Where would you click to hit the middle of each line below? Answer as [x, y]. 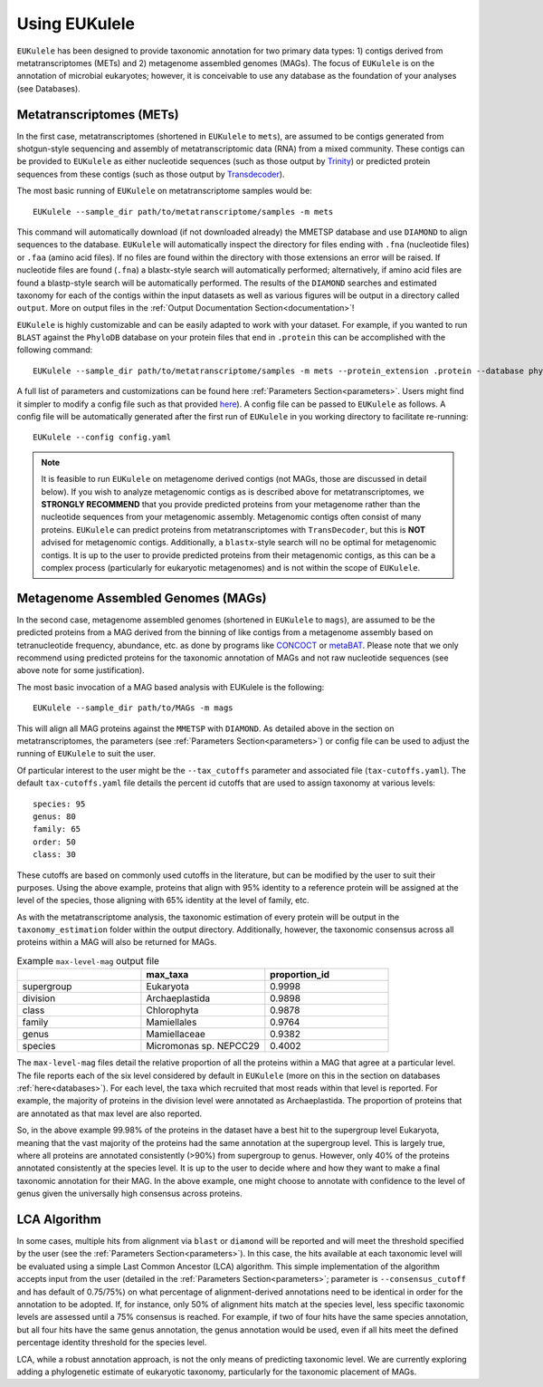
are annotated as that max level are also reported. [110, 1113]
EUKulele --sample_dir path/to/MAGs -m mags [133, 708]
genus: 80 [54, 816]
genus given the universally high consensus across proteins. [130, 1194]
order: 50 [54, 842]
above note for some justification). [81, 670]
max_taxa [167, 975]
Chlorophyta [172, 1010]
